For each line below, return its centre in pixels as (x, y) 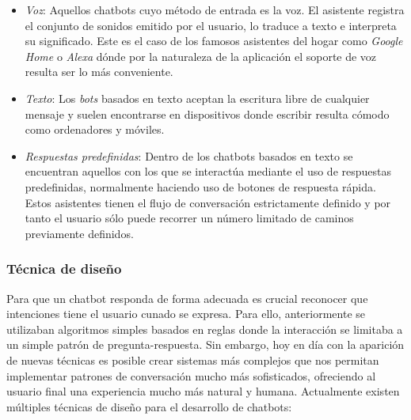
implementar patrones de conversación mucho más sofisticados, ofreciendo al (191, 375)
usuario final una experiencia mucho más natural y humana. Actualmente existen (203, 391)
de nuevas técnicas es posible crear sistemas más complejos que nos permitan (193, 359)
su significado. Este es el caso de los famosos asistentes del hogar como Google (214, 41)
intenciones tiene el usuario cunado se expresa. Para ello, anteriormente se (186, 314)
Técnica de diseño (64, 269)
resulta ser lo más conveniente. (99, 72)
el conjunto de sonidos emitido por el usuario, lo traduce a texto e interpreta (211, 25)
